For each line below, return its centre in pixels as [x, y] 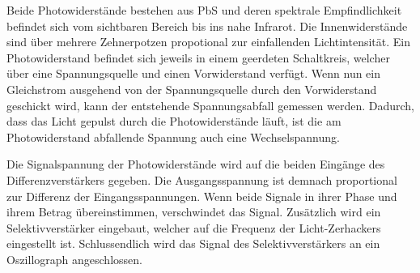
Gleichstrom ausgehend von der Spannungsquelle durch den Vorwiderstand [192, 89]
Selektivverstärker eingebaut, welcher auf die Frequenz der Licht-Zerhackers [194, 227]
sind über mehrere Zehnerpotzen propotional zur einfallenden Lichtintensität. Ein [209, 42]
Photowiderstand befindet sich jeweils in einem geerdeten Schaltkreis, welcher [198, 57]
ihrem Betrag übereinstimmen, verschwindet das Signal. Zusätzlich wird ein [194, 212]
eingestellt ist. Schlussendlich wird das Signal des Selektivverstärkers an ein [193, 243]
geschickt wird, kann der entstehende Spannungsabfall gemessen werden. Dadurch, [210, 105]
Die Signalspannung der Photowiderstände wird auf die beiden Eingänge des [196, 164]
